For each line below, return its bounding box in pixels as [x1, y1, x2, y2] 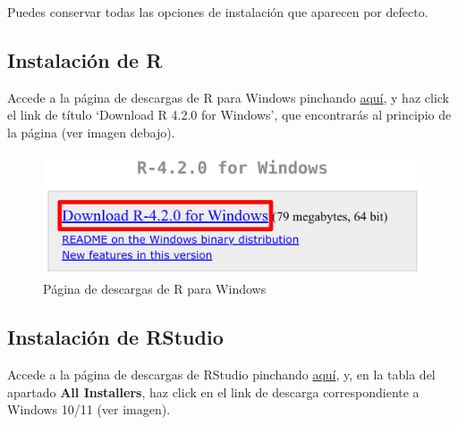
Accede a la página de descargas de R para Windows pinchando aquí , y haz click [7, 87, 449, 106]
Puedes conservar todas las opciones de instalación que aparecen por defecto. [7, 3, 428, 21]
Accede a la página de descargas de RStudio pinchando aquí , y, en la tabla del [7, 365, 436, 384]
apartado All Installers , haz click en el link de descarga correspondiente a [7, 382, 420, 401]
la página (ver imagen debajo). [7, 122, 175, 141]
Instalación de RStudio [7, 323, 224, 351]
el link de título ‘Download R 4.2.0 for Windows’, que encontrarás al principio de [7, 105, 452, 124]
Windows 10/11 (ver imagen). [7, 400, 171, 419]
